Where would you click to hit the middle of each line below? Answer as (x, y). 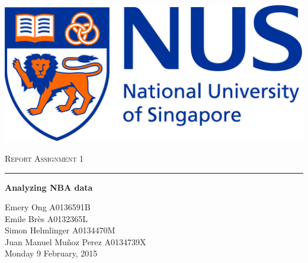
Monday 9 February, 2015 (51, 253)
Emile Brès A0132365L (46, 218)
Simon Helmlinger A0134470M (60, 230)
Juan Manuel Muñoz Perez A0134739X (76, 241)
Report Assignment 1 (44, 158)
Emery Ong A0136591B (48, 207)
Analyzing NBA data (49, 187)
